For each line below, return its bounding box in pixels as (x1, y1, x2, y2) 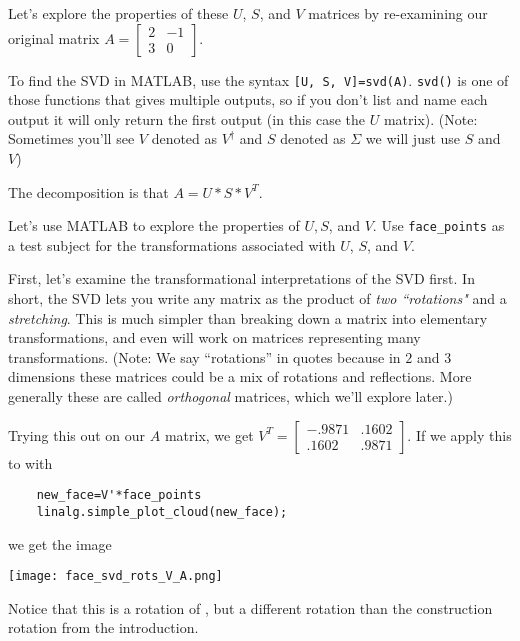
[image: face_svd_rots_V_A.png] (8, 569, 223, 584)
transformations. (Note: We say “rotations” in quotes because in (8, 346, 401, 367)
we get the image (8, 533, 112, 554)
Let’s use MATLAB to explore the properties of (8, 215, 300, 236)
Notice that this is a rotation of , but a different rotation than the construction (8, 597, 493, 618)
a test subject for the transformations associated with (8, 234, 336, 255)
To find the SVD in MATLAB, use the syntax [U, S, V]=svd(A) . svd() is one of (8, 69, 509, 90)
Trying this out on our (8, 424, 146, 445)
